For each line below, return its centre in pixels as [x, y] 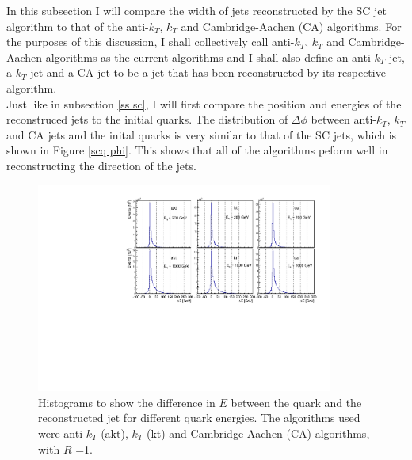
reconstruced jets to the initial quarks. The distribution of [147, 119]
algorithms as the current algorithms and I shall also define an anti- [210, 57]
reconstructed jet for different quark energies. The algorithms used [199, 418]
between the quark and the [296, 402]
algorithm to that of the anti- [78, 26]
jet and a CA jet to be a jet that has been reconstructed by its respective [208, 72]
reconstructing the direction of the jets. [101, 165]
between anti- [343, 119]
